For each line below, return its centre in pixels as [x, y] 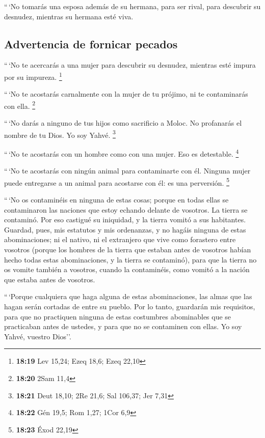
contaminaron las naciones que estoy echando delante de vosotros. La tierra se [126, 209]
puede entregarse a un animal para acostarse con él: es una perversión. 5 [117, 182]
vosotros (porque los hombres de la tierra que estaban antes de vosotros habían [128, 249]
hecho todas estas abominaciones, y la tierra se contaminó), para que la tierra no [130, 259]
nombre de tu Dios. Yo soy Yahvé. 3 [60, 134]
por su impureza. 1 [33, 76]
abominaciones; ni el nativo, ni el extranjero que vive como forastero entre [120, 239]
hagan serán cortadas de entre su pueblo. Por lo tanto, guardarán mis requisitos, [130, 306]
